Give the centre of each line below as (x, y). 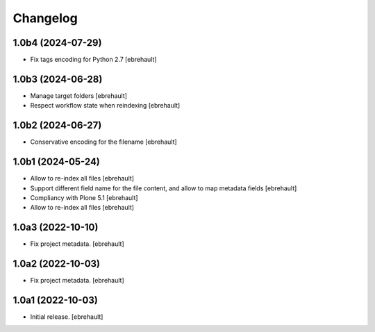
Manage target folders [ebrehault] (79, 96)
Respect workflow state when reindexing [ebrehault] (105, 106)
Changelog (45, 18)
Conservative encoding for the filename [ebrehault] (103, 142)
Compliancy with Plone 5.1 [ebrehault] (84, 197)
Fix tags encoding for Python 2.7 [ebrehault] (93, 60)
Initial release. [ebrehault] (67, 317)
